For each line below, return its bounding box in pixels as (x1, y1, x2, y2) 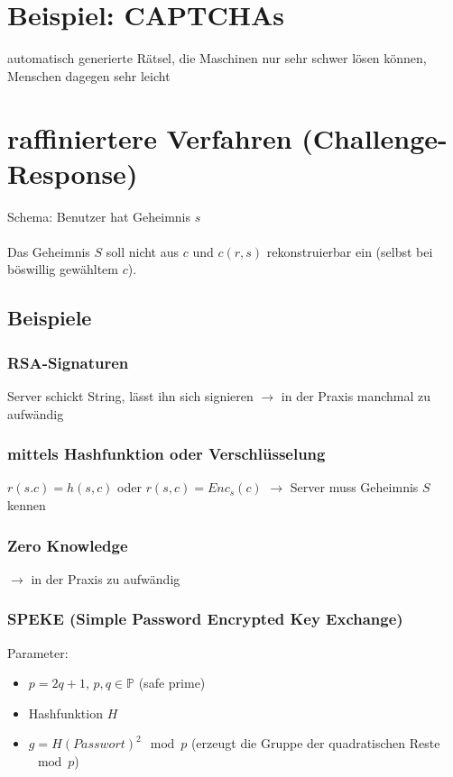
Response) (7, 154, 138, 191)
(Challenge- (301, 119, 448, 156)
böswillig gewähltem (7, 260, 118, 279)
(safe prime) (138, 673, 206, 692)
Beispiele (7, 304, 92, 332)
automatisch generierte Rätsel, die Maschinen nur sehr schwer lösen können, (7, 49, 427, 68)
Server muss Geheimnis (290, 478, 419, 497)
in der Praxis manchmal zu (281, 387, 431, 405)
